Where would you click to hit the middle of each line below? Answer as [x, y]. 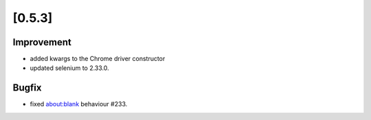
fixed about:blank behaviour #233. [79, 104]
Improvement [42, 42]
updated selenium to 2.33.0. [69, 68]
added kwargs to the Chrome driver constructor [98, 59]
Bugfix [27, 88]
